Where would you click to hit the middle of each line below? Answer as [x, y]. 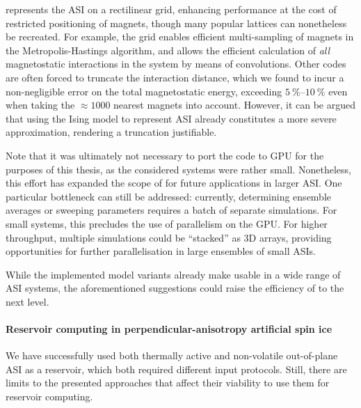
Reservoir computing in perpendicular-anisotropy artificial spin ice [169, 329]
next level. [27, 301]
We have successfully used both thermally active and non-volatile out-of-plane [172, 355]
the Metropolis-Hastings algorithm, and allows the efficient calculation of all [168, 50]
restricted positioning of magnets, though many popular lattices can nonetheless [176, 23]
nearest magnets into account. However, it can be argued [234, 105]
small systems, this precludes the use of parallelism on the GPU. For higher [167, 223]
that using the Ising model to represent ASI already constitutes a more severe [171, 118]
